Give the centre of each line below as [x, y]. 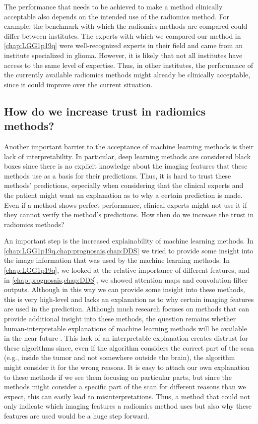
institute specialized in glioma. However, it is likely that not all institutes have [123, 55]
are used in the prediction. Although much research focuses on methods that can [127, 309]
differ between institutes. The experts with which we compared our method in [123, 35]
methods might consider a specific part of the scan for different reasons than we [125, 387]
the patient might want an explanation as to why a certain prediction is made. [123, 195]
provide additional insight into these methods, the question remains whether [120, 319]
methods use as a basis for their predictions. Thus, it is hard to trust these [118, 175]
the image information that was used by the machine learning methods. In [117, 260]
